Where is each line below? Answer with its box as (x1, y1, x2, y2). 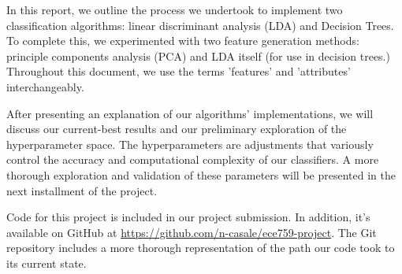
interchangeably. (6, 78, 84, 94)
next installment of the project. (6, 182, 158, 198)
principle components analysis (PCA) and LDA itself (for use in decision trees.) (6, 47, 390, 64)
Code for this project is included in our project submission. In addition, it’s (6, 209, 370, 225)
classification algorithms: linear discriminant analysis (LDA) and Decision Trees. (6, 17, 394, 33)
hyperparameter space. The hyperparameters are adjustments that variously (6, 135, 374, 152)
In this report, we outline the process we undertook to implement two (6, 2, 343, 17)
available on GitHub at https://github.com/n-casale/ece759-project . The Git (6, 224, 377, 240)
